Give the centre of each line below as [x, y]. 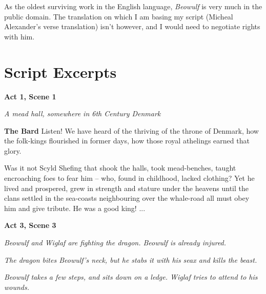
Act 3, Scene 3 [30, 225]
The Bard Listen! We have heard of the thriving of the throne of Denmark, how [131, 130]
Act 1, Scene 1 [30, 96]
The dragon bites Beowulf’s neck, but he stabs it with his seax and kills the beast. [131, 259]
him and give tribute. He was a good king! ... [75, 208]
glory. [13, 150]
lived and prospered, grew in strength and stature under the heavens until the [126, 188]
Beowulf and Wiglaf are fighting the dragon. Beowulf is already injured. [115, 243]
